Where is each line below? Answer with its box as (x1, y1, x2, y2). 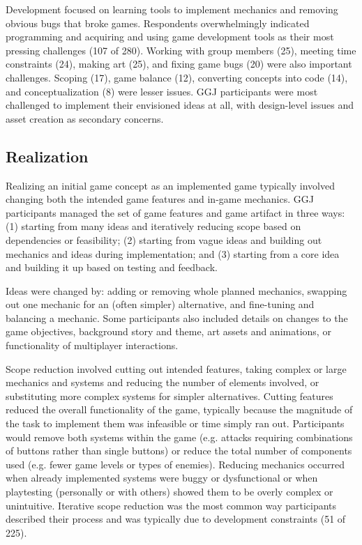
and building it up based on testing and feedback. (6, 260, 218, 275)
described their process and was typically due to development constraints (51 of (6, 512, 346, 526)
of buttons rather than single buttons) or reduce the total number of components (6, 443, 352, 458)
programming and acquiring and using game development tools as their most (6, 29, 334, 44)
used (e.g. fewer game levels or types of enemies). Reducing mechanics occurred (6, 456, 345, 471)
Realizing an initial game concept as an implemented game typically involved (6, 178, 335, 192)
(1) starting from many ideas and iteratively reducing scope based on (6, 219, 301, 233)
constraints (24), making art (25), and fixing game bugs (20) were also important (6, 56, 352, 71)
